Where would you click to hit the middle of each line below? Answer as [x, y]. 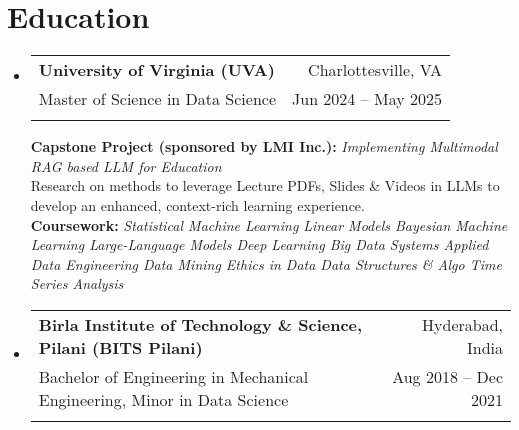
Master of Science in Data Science [157, 99]
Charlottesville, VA [375, 70]
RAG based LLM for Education [126, 165]
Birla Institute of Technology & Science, [200, 324]
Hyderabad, [462, 324]
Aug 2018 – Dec [447, 376]
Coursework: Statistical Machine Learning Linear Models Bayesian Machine [269, 224]
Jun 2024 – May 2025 [367, 99]
